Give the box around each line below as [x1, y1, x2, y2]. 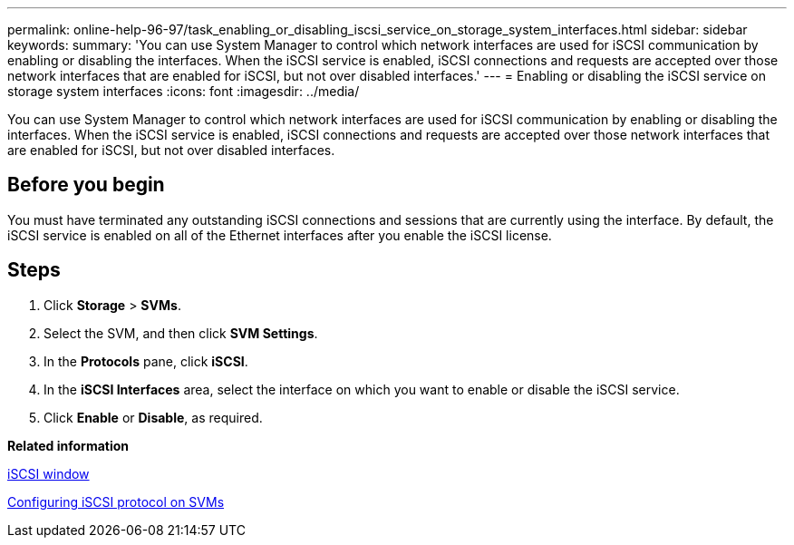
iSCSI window [7, 465, 90, 482]
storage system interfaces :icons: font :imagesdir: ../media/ [7, 83, 360, 99]
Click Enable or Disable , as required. [44, 409, 263, 425]
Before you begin [7, 173, 165, 197]
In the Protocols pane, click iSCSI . [44, 353, 248, 369]
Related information [7, 437, 130, 453]
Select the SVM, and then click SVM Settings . [44, 325, 318, 341]
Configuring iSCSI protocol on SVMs [7, 493, 225, 510]
